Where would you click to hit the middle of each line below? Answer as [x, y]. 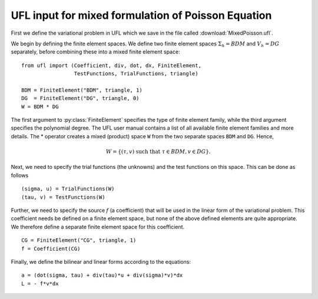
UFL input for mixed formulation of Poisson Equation [141, 15]
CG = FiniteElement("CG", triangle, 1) [79, 240]
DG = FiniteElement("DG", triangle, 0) [80, 98]
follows [20, 175]
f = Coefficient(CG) [51, 248]
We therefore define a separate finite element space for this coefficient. [98, 227]
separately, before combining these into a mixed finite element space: [95, 52]
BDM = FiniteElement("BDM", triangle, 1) [82, 90]
